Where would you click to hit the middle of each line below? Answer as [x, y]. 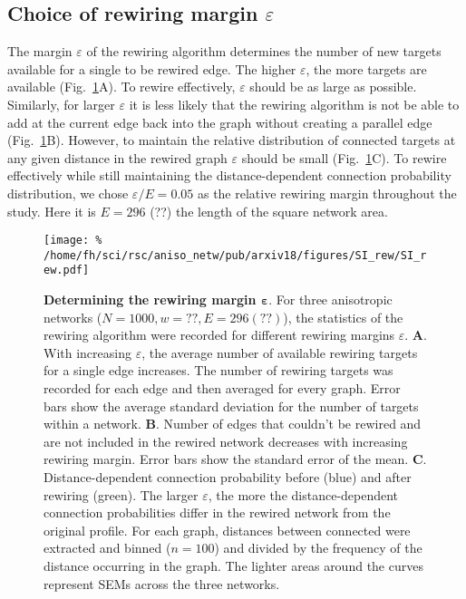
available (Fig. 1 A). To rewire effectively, [121, 87]
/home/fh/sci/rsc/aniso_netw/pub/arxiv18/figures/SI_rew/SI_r [235, 255]
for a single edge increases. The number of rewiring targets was [218, 370]
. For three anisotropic [330, 299]
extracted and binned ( [107, 548]
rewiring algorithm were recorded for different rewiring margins [219, 335]
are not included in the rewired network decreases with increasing [226, 441]
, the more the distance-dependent [303, 494]
